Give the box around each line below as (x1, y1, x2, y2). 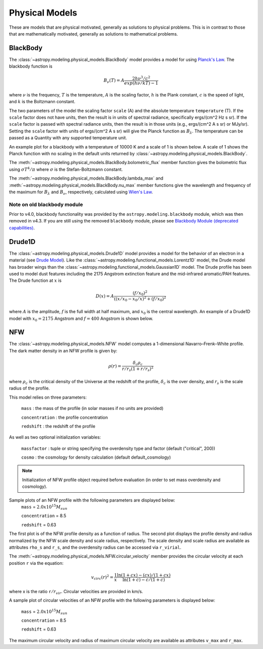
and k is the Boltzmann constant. (9, 99, 75, 105)
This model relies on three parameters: (9, 394, 87, 400)
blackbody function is (9, 63, 53, 69)
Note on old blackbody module (9, 201, 83, 208)
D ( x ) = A (95, 293, 114, 299)
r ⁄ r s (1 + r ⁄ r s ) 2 (122, 365, 153, 372)
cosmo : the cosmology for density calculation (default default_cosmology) (21, 454, 171, 460)
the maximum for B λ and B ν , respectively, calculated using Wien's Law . (9, 189, 153, 196)
